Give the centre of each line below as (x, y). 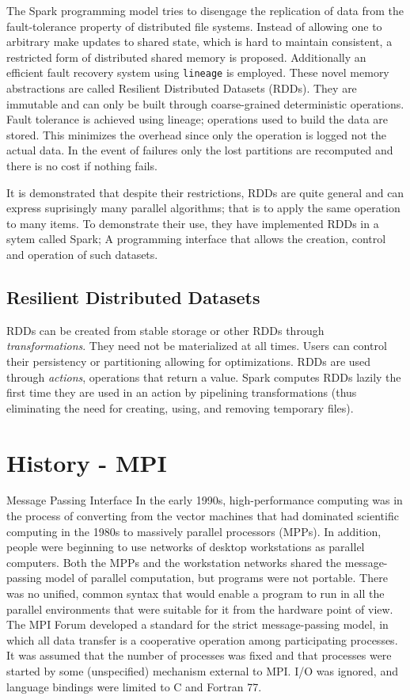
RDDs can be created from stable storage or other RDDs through (165, 330)
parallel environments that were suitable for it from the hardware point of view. (200, 609)
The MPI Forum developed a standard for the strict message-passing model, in (197, 624)
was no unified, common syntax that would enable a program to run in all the (196, 593)
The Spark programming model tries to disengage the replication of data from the (205, 10)
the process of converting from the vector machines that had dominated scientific (203, 516)
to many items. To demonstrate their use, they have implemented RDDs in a (193, 223)
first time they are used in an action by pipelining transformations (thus (182, 392)
